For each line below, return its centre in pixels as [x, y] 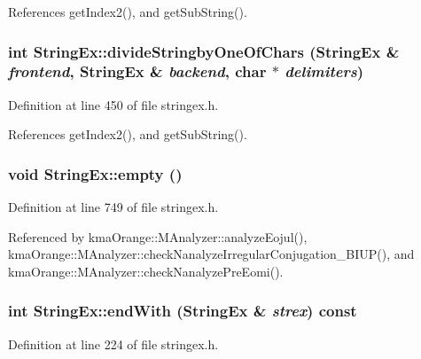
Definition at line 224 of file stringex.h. [113, 343]
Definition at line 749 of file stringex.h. [113, 207]
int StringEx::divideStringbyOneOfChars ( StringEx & [204, 51]
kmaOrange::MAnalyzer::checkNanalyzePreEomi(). [146, 271]
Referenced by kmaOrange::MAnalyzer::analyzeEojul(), [158, 236]
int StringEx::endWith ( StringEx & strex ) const [183, 311]
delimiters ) [324, 71]
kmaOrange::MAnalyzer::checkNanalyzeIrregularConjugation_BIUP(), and [211, 254]
